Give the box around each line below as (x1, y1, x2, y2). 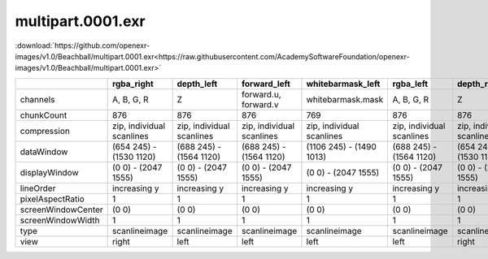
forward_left (241, 78, 290, 89)
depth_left (176, 78, 218, 89)
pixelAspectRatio (20, 193, 85, 205)
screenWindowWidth (20, 214, 101, 226)
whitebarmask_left (306, 78, 381, 89)
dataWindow (20, 146, 68, 158)
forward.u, (241, 88, 281, 100)
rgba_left (392, 78, 429, 89)
